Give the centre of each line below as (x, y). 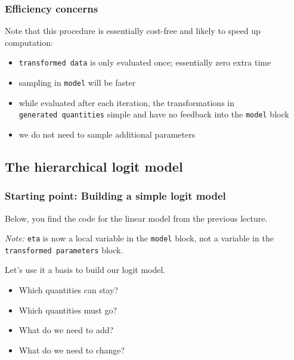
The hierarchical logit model (94, 166)
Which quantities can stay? (69, 290)
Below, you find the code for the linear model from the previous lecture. (136, 218)
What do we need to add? (66, 330)
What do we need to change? (72, 350)
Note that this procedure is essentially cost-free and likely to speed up (133, 31)
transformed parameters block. (64, 249)
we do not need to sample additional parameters (107, 134)
